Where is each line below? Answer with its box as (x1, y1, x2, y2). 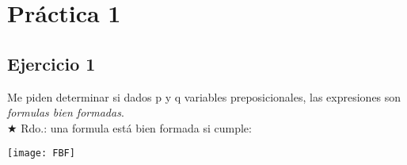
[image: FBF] (7, 148, 75, 159)
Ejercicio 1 (7, 51, 96, 75)
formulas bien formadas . (7, 104, 124, 121)
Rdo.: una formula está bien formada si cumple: (21, 119, 252, 136)
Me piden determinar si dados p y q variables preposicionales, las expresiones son (7, 88, 401, 105)
